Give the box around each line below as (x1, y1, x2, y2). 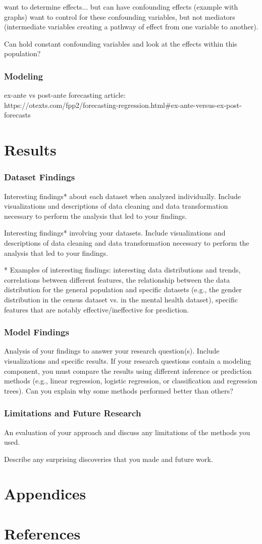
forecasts (4, 109, 31, 120)
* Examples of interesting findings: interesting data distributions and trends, (4, 264, 241, 275)
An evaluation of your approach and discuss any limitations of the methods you (4, 426, 250, 437)
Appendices (4, 483, 86, 504)
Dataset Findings (4, 171, 75, 183)
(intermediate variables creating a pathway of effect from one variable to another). (4, 21, 258, 32)
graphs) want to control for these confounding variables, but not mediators (4, 11, 235, 22)
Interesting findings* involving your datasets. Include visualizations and (4, 227, 226, 238)
